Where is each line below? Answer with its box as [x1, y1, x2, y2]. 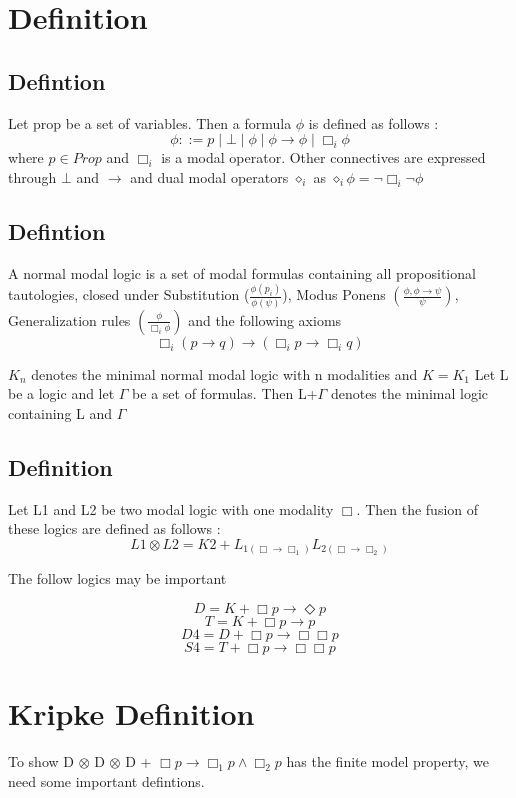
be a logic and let [8, 383, 115, 404]
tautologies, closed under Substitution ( [8, 284, 250, 305]
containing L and [8, 402, 113, 423]
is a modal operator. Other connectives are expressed [161, 147, 486, 168]
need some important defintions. [8, 770, 205, 791]
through [8, 166, 57, 187]
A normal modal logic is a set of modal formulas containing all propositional [8, 262, 476, 283]
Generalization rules [8, 309, 131, 330]
